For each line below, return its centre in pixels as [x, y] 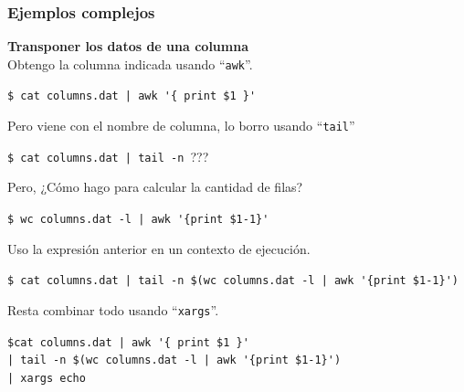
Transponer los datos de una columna [128, 46]
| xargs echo [47, 378]
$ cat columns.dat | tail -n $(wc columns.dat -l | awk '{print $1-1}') [233, 281]
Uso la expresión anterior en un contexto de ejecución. [159, 248]
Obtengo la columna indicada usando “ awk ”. [130, 64]
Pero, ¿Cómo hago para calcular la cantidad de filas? [155, 187]
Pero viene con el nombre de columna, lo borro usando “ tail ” [181, 126]
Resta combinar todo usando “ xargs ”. [113, 309]
